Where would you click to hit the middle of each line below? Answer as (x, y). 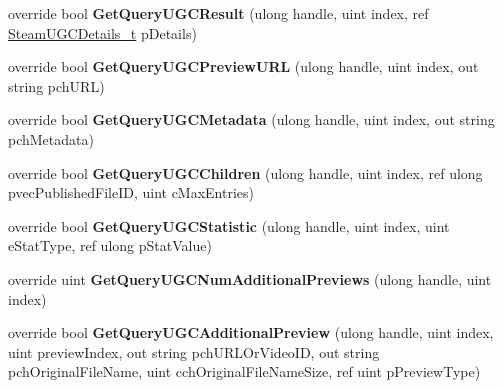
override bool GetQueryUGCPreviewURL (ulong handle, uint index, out (243, 66)
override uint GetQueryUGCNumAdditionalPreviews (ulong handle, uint (250, 278)
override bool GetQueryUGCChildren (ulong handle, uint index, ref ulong (245, 172)
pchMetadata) (51, 138)
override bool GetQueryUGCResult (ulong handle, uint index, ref (218, 13)
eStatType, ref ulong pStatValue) (110, 245)
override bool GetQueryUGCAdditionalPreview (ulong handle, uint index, (251, 332)
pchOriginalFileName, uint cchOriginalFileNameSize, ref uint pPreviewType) (244, 371)
